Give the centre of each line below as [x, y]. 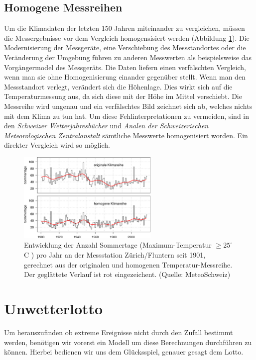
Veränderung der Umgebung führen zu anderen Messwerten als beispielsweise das [128, 57]
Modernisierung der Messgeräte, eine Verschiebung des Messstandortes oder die [125, 47]
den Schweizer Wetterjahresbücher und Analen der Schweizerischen [106, 126]
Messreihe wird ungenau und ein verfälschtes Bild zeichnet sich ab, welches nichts [128, 106]
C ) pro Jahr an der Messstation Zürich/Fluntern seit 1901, [115, 255]
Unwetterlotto [54, 309]
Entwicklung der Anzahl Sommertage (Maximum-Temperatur [118, 245]
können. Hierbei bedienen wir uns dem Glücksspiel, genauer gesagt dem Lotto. [124, 352]
